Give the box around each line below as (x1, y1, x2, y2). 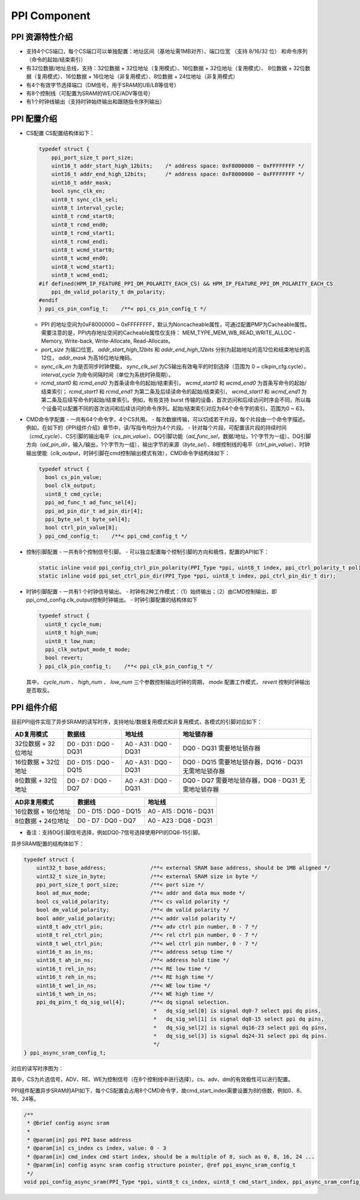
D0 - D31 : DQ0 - (67, 740, 115, 749)
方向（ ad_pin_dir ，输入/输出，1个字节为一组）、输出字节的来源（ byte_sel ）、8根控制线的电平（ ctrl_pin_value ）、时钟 (26, 441, 310, 448)
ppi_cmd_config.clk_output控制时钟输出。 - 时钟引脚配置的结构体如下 (26, 596, 198, 603)
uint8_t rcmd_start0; (51, 213, 115, 220)
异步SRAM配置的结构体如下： (11, 840, 85, 847)
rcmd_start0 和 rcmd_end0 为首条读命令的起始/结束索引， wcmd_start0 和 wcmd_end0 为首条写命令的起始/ (41, 379, 307, 387)
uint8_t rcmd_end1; (51, 238, 109, 245)
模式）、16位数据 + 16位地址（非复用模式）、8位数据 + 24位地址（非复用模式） (47, 73, 239, 80)
